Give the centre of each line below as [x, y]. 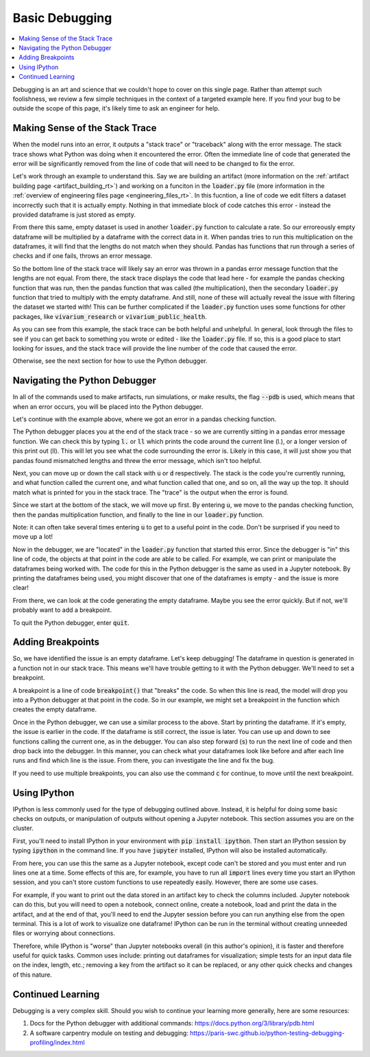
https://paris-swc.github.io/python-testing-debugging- [267, 1033]
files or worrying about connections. [64, 934]
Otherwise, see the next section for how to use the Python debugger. [110, 361]
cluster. [23, 828]
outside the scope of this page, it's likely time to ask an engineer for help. [116, 108]
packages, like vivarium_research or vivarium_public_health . [110, 316]
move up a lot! [33, 537]
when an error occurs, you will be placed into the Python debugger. [108, 406]
